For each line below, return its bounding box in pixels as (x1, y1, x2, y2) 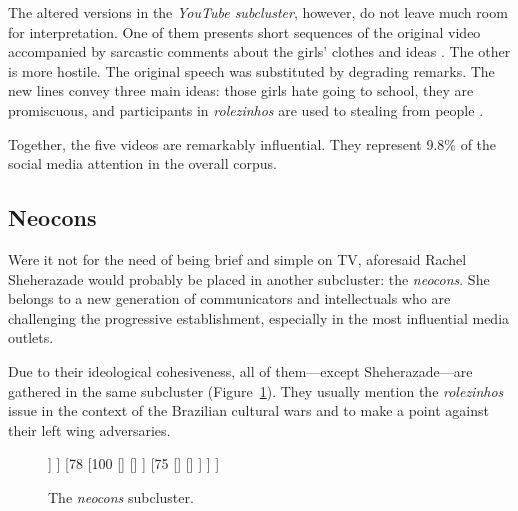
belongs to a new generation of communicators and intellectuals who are (8, 288, 451, 309)
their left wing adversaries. (8, 419, 171, 440)
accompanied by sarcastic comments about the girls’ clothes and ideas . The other (8, 41, 511, 62)
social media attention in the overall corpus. (8, 153, 277, 174)
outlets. (8, 327, 54, 348)
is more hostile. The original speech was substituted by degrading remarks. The (8, 60, 495, 81)
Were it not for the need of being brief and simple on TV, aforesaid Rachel (8, 248, 467, 269)
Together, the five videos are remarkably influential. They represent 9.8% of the (8, 133, 497, 154)
